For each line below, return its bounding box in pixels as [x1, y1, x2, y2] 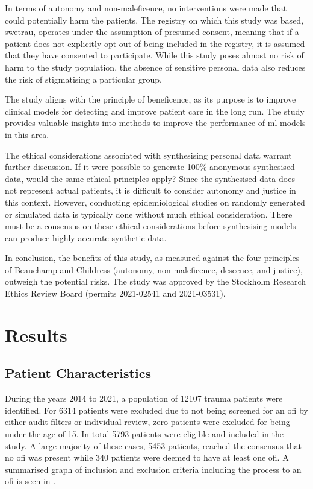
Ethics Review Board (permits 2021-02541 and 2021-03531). [5, 287, 226, 300]
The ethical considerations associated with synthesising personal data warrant [5, 148, 292, 161]
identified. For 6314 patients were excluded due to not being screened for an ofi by [5, 403, 308, 416]
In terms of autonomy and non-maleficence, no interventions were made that [5, 2, 287, 14]
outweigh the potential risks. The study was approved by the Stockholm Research [5, 275, 306, 288]
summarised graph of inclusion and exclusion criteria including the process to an [5, 462, 302, 475]
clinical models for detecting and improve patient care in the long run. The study [5, 104, 305, 117]
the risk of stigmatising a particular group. [5, 72, 162, 85]
